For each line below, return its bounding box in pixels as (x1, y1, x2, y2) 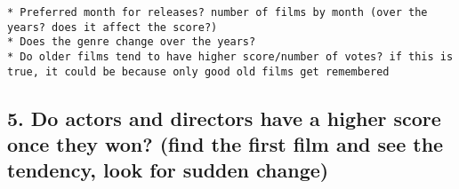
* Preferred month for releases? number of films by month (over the (7, 6, 428, 19)
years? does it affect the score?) (7, 20, 218, 34)
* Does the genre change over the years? (7, 35, 256, 49)
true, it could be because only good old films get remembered (7, 65, 390, 78)
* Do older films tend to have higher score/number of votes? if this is (7, 50, 454, 63)
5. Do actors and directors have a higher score (7, 104, 441, 131)
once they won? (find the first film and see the (7, 130, 444, 158)
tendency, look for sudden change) (7, 156, 329, 184)
